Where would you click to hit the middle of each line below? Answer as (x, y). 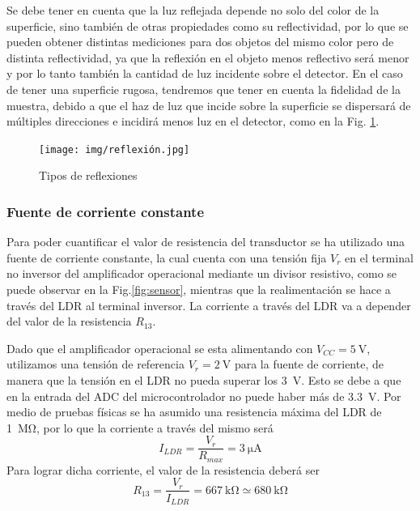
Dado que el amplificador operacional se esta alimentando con (160, 348)
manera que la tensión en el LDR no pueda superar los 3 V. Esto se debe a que (204, 379)
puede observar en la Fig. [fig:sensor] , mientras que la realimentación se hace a (199, 289)
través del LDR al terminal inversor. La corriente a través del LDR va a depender (209, 305)
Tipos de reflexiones (88, 175)
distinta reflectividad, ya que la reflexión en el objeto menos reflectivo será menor (208, 57)
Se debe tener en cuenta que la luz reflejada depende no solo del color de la (193, 10)
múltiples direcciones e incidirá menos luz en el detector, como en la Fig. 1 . (193, 121)
